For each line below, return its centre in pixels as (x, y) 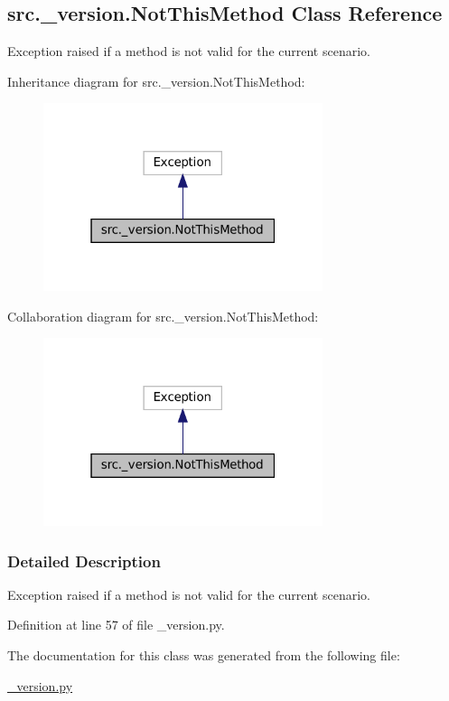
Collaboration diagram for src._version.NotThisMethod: (163, 316)
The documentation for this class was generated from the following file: (204, 654)
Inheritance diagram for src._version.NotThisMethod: (156, 81)
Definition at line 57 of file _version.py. (116, 625)
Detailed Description (84, 561)
